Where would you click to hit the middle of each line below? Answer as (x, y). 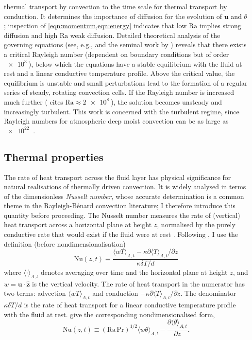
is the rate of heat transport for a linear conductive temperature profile (130, 305)
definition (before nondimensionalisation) (65, 243)
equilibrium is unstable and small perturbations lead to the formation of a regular (126, 82)
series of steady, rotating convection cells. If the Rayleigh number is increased (119, 92)
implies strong (220, 26)
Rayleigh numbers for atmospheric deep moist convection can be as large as (116, 121)
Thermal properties (54, 156)
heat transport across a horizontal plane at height (78, 224)
